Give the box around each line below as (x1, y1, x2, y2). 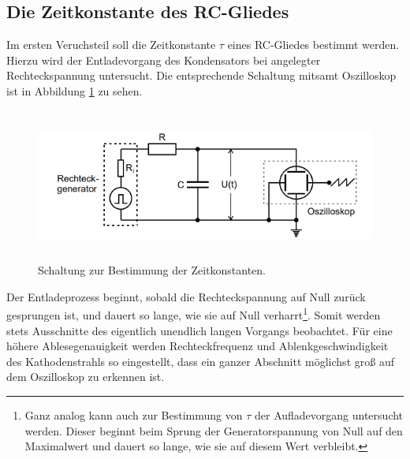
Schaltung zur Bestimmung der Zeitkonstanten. (38, 262, 266, 278)
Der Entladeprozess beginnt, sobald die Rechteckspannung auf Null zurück (6, 288, 366, 304)
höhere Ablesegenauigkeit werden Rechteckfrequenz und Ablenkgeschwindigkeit (6, 338, 389, 354)
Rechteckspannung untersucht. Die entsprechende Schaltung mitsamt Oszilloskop (6, 67, 397, 84)
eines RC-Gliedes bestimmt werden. (227, 36, 400, 53)
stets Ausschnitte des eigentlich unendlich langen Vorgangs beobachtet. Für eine (6, 322, 393, 338)
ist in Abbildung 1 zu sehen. (6, 82, 143, 99)
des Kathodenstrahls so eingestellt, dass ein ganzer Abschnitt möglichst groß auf (6, 353, 394, 369)
